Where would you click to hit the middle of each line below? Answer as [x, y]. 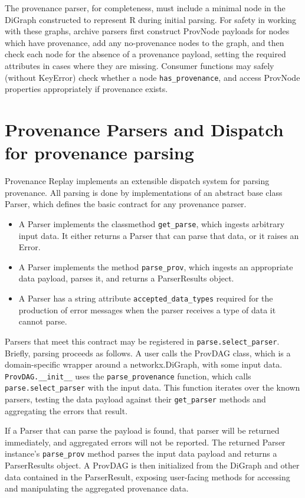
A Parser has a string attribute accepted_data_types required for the [146, 298]
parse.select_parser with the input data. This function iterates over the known [152, 387]
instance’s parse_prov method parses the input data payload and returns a [141, 453]
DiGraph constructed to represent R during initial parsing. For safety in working [151, 19]
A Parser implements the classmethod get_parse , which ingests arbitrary [152, 223]
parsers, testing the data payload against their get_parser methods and [135, 399]
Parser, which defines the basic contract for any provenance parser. [126, 204]
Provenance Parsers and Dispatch [144, 129]
